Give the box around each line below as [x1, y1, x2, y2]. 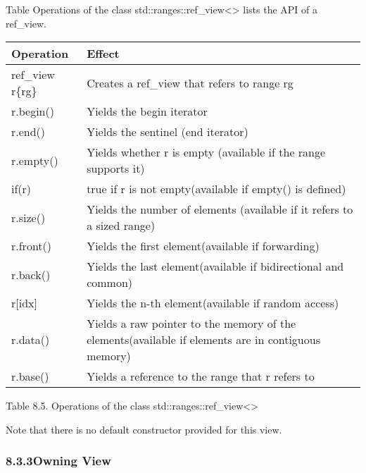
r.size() [11, 209, 46, 226]
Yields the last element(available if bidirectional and [87, 258, 344, 275]
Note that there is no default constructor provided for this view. [6, 422, 282, 436]
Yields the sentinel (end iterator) [87, 123, 248, 140]
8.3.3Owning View [6, 452, 111, 469]
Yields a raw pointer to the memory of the [87, 315, 296, 332]
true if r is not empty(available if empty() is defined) [87, 180, 346, 197]
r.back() [11, 266, 51, 283]
